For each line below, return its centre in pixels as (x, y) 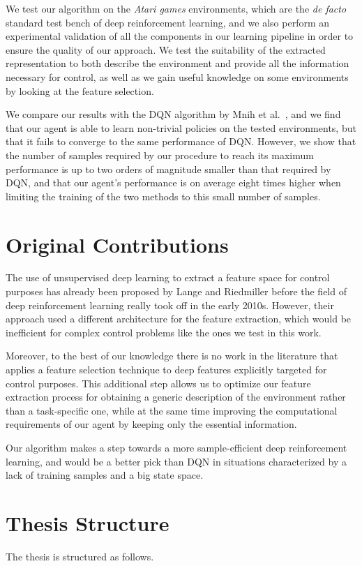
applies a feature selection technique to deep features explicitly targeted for (166, 369)
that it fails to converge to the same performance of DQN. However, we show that (181, 141)
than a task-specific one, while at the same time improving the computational (172, 410)
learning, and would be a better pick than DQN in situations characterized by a (176, 461)
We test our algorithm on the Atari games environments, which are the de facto (176, 8)
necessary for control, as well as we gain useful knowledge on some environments (177, 76)
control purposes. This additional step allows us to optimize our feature (158, 383)
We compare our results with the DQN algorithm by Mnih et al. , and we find (173, 114)
